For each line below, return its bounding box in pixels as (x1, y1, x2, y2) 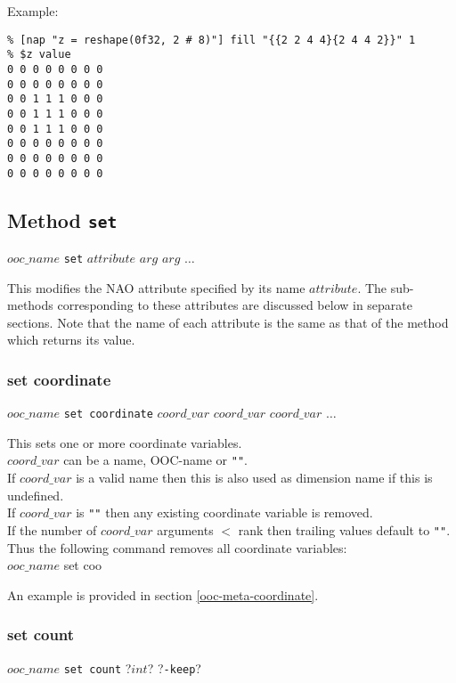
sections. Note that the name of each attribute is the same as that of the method (7, 313, 449, 331)
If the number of (7, 520, 97, 539)
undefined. (7, 485, 64, 504)
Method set (7, 206, 118, 233)
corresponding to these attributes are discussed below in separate (57, 296, 413, 314)
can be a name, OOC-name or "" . (63, 451, 248, 469)
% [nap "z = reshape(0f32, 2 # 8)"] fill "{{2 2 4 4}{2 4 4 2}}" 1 (7, 33, 416, 46)
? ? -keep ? (147, 658, 201, 677)
